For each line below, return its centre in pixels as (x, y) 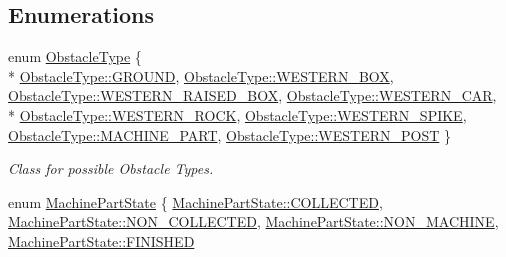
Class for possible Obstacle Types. (111, 168)
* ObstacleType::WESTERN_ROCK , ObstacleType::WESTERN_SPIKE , (237, 114)
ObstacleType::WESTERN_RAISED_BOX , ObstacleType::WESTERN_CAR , (252, 95)
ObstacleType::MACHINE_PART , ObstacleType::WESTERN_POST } (229, 134)
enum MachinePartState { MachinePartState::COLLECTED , (195, 201)
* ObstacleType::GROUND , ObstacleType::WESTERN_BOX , (201, 75)
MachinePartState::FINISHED (101, 240)
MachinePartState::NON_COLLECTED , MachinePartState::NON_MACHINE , (253, 221)
